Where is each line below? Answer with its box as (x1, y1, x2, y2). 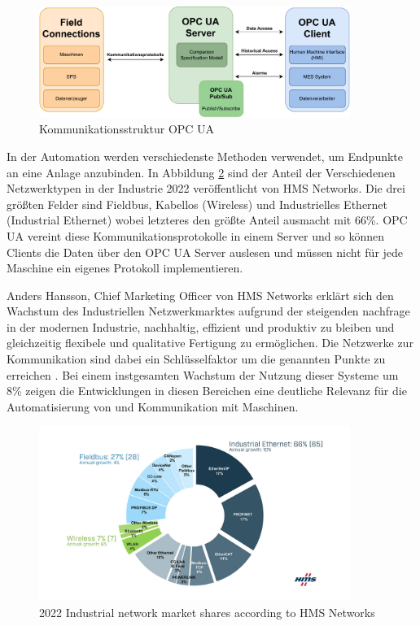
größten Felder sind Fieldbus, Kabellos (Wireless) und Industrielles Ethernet (7, 195, 388, 212)
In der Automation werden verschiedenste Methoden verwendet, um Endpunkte (7, 147, 404, 164)
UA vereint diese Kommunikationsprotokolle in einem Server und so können (7, 227, 384, 244)
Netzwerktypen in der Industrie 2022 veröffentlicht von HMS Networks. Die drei (7, 180, 405, 197)
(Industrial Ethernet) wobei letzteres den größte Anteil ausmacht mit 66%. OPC (7, 211, 408, 228)
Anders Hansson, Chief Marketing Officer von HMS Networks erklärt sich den (7, 286, 394, 303)
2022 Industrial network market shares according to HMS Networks (39, 603, 375, 620)
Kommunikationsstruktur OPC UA (39, 120, 215, 137)
